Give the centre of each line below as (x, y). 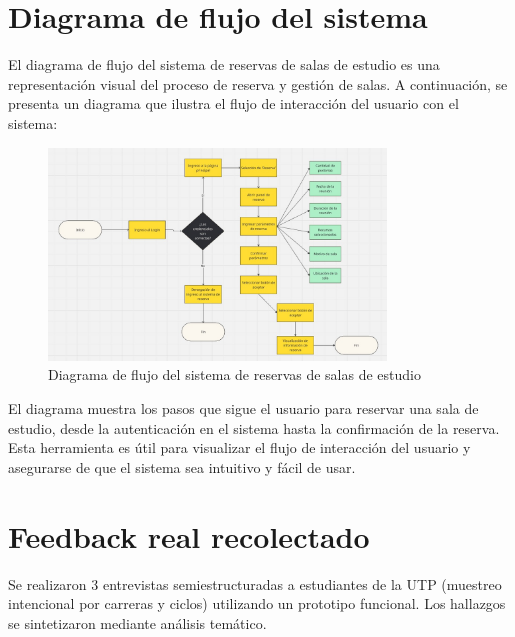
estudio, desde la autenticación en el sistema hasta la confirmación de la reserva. (254, 427)
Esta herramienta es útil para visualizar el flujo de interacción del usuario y (239, 447)
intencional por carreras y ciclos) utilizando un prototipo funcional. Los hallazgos (257, 603)
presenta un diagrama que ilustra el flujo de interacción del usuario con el (233, 103)
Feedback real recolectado (189, 535)
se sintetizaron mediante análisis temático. (137, 622)
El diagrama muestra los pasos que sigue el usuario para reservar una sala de (243, 408)
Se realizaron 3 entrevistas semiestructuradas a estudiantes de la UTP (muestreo (255, 583)
